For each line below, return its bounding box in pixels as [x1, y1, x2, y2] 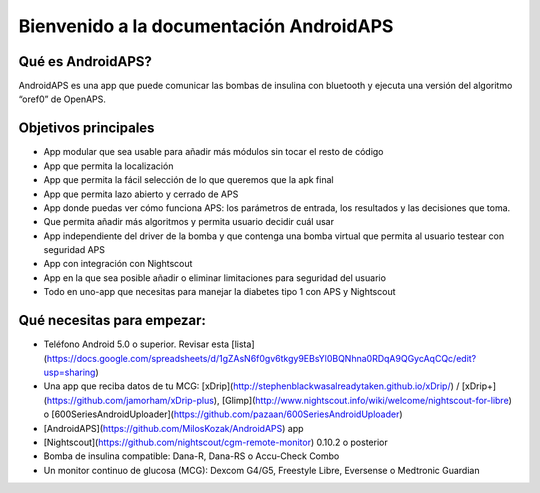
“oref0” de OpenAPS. [18, 93, 107, 105]
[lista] [231, 338, 255, 350]
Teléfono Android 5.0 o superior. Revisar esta [43, 338, 230, 350]
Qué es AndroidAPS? [18, 53, 152, 70]
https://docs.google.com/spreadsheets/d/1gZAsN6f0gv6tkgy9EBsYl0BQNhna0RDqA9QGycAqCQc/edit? [46, 352, 477, 364]
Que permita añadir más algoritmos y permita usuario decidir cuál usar [43, 216, 335, 228]
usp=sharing [43, 366, 96, 378]
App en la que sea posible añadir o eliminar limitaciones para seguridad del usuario [43, 271, 387, 284]
